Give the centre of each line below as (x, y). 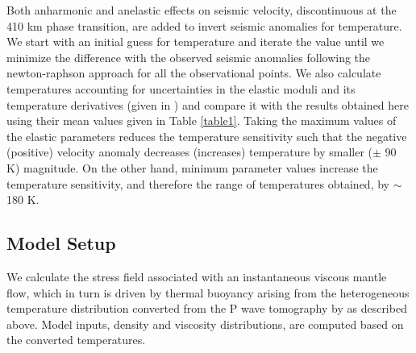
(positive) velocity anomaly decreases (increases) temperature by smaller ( (190, 152)
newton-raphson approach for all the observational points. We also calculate (194, 73)
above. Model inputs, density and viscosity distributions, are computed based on (205, 324)
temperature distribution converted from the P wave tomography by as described (207, 308)
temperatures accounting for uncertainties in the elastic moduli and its (181, 88)
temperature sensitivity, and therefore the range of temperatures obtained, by (198, 183)
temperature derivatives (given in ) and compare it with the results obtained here (208, 104)
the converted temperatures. (76, 340)
